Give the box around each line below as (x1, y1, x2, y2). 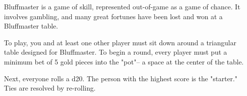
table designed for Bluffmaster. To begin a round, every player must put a (4, 47, 227, 57)
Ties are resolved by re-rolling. (4, 83, 96, 93)
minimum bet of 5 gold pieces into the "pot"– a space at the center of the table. (4, 56, 244, 66)
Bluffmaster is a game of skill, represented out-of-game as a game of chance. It (4, 1, 241, 11)
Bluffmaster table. (4, 21, 58, 31)
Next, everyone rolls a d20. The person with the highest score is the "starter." (4, 73, 238, 83)
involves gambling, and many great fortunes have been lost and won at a (4, 11, 223, 21)
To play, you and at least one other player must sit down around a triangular (4, 37, 237, 47)
